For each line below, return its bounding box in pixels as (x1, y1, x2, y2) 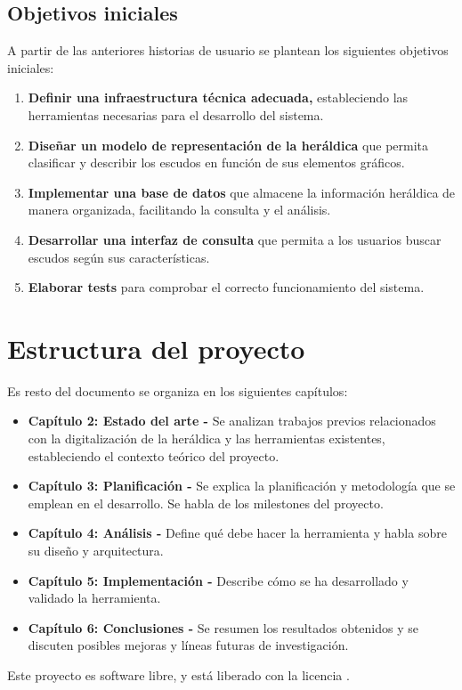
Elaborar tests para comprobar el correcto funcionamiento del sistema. (28, 278, 425, 296)
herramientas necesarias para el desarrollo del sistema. (28, 105, 324, 124)
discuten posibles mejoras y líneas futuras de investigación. (28, 636, 349, 654)
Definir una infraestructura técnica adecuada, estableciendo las (28, 88, 409, 107)
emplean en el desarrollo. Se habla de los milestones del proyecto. (28, 493, 384, 512)
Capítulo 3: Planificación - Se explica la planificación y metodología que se (28, 476, 456, 495)
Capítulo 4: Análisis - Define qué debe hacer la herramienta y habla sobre (28, 524, 447, 542)
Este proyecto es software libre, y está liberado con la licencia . (7, 665, 350, 684)
